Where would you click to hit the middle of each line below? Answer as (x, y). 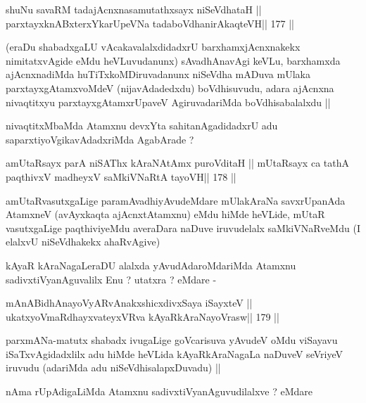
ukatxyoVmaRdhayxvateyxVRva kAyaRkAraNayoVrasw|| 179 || (143, 316)
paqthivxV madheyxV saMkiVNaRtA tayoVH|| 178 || (121, 176)
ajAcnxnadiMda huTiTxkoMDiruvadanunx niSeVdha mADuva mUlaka (158, 74)
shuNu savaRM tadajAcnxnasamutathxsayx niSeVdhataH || (134, 9)
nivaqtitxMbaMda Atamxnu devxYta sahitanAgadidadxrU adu (142, 126)
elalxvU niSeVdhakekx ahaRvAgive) (83, 242)
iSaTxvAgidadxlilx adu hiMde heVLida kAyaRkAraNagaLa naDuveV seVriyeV (174, 353)
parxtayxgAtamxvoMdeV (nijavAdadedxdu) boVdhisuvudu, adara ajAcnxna (170, 88)
